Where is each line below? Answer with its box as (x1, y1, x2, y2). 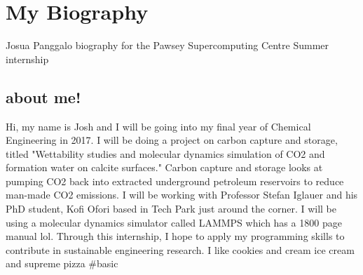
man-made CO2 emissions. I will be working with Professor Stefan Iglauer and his (6, 187, 358, 202)
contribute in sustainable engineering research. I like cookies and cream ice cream (6, 242, 355, 257)
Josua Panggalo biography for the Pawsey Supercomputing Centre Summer (6, 38, 329, 53)
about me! (6, 86, 81, 107)
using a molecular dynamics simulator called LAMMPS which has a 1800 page (6, 215, 342, 229)
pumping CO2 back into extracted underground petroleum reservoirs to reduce (6, 173, 344, 188)
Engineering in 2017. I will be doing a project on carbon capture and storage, (6, 133, 338, 147)
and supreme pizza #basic (6, 256, 118, 271)
